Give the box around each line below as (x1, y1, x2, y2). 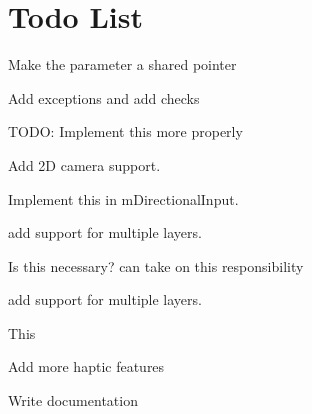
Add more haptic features (8, 356, 165, 377)
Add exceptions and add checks (8, 87, 200, 108)
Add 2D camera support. (8, 154, 161, 175)
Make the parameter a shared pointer (8, 54, 237, 75)
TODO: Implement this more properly (8, 121, 243, 142)
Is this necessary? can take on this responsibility (8, 255, 304, 276)
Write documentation (8, 390, 138, 411)
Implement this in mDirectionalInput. (8, 188, 239, 209)
